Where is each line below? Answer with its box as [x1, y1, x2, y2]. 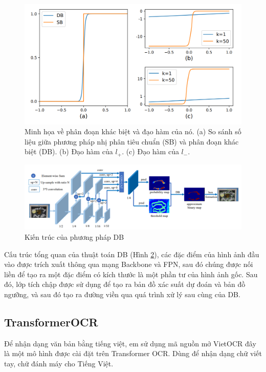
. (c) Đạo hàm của [122, 146, 179, 157]
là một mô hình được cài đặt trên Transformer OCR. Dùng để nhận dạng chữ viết [4, 348, 262, 359]
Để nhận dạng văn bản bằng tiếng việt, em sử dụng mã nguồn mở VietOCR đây [4, 338, 256, 348]
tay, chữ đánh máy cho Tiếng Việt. [4, 358, 114, 368]
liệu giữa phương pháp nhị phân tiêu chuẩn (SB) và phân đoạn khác [25, 136, 239, 147]
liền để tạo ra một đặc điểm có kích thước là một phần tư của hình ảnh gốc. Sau [4, 268, 258, 279]
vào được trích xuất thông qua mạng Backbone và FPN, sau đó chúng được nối [4, 259, 253, 270]
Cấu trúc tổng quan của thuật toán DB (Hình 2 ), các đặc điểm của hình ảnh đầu [4, 249, 259, 259]
